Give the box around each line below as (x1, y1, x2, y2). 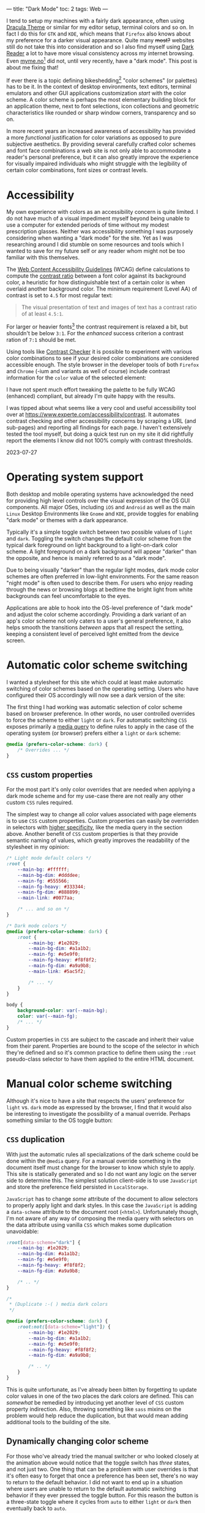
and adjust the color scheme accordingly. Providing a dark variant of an (6, 610, 187, 618)
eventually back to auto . (6, 1504, 67, 1512)
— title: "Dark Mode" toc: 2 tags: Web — (6, 6, 108, 12)
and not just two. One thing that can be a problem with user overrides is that (6, 1465, 199, 1473)
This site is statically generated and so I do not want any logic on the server (6, 1170, 197, 1177)
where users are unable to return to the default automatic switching (6, 1485, 176, 1492)
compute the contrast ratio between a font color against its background (6, 272, 187, 279)
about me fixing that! (6, 64, 59, 71)
